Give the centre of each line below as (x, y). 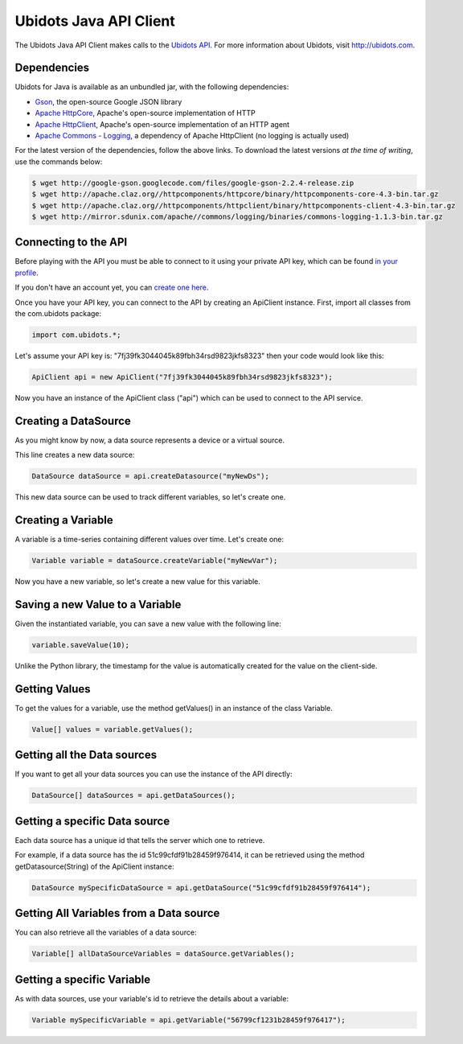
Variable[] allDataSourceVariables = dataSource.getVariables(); (163, 954)
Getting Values (53, 689)
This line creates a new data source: (75, 455)
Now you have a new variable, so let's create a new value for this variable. (138, 582)
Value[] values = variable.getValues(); (112, 729)
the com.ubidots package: (58, 314)
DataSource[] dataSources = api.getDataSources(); (134, 795)
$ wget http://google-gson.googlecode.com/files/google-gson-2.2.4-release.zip (193, 183)
